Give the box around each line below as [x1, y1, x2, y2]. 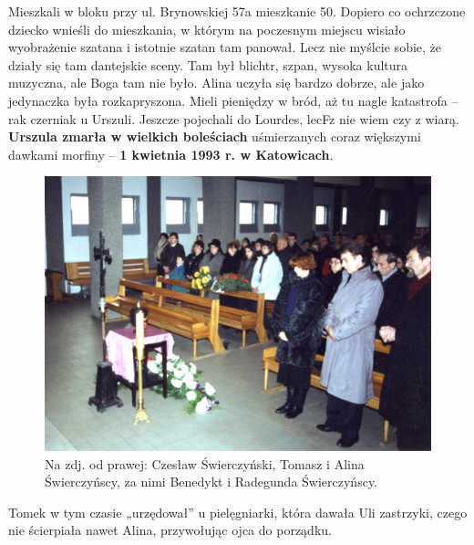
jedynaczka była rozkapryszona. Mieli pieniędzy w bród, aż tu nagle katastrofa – [8, 90, 459, 110]
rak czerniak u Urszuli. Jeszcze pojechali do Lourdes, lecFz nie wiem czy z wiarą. [8, 109, 459, 128]
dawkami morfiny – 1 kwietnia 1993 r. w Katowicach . [8, 144, 334, 163]
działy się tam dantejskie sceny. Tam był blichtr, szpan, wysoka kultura [8, 55, 408, 74]
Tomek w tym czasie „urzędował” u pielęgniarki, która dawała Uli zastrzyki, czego [8, 502, 468, 521]
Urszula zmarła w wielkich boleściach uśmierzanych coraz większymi [8, 127, 421, 146]
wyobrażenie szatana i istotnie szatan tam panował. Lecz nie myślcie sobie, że [8, 37, 442, 57]
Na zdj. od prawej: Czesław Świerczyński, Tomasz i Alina [45, 454, 365, 473]
